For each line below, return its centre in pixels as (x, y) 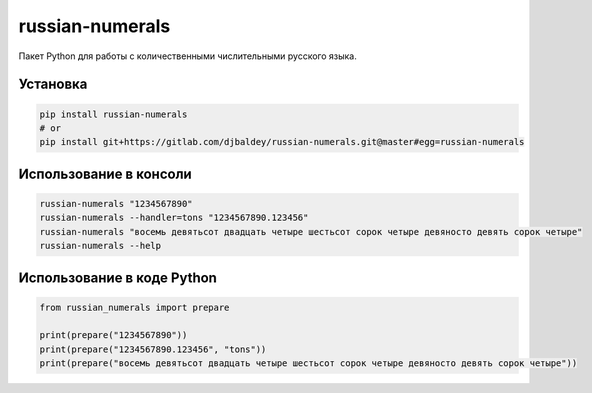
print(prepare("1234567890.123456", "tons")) (153, 349)
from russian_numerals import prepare (134, 307)
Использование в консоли (105, 173)
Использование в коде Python (117, 277)
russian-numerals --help (100, 246)
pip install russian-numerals (113, 114)
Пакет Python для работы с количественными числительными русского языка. (187, 56)
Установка (53, 84)
